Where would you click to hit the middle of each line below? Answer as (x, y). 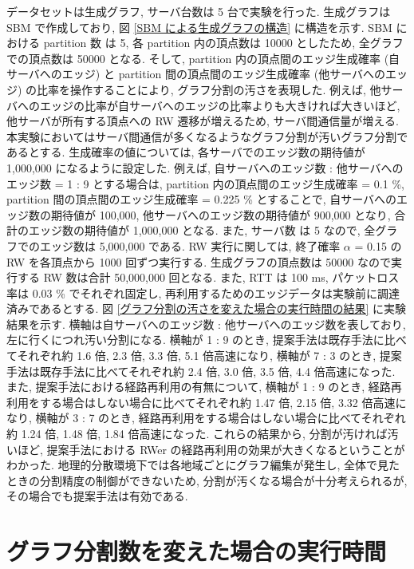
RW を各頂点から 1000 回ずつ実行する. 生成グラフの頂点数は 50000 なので (199, 261)
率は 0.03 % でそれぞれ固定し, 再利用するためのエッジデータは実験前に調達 (203, 292)
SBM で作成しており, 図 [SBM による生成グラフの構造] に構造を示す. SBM (199, 27)
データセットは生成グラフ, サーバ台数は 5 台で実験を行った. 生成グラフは (199, 11)
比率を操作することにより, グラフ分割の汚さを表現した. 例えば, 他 (209, 89)
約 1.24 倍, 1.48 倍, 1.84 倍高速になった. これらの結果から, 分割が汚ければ (197, 434)
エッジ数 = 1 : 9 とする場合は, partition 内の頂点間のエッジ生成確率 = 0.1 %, (205, 183)
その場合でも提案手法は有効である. (97, 496)
